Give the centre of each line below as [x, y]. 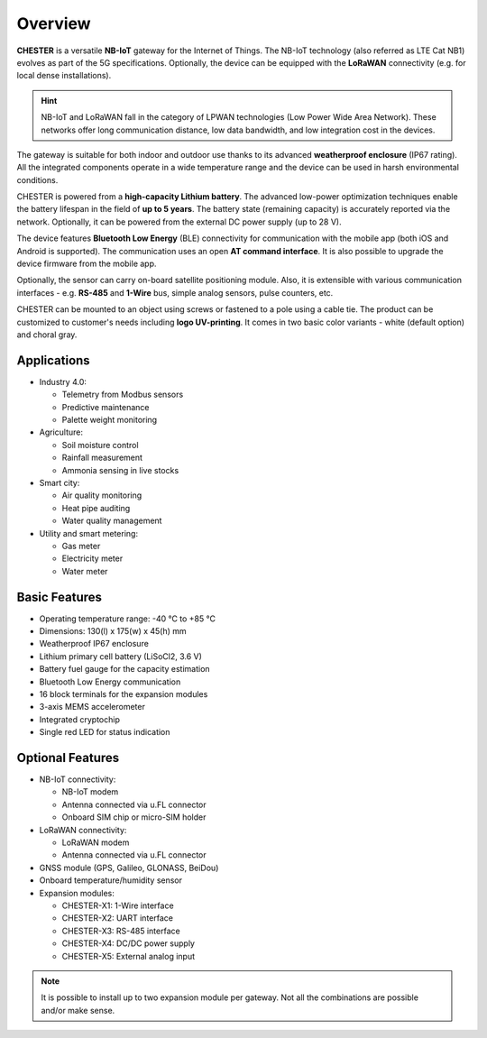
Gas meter [81, 546]
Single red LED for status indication [105, 732]
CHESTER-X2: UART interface [117, 918]
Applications [53, 360]
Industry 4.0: [63, 381]
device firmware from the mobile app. [87, 264]
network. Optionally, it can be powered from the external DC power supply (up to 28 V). [179, 222]
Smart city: [60, 483]
